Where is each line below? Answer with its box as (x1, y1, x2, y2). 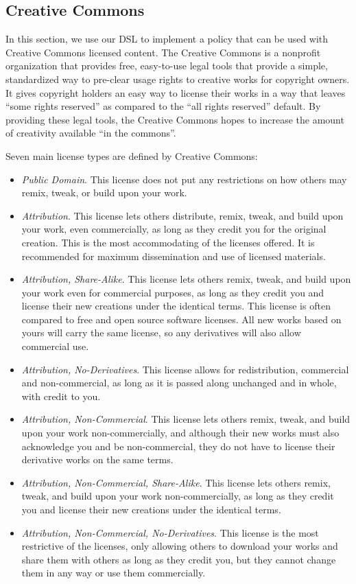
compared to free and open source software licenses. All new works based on (21, 312, 342, 326)
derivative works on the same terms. (21, 452, 174, 467)
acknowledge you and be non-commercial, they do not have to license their (21, 439, 335, 453)
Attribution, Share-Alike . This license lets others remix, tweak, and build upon (21, 272, 351, 286)
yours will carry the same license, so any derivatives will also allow (21, 325, 301, 340)
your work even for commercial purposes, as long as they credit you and (21, 285, 324, 299)
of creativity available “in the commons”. (5, 126, 176, 140)
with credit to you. (21, 388, 101, 403)
